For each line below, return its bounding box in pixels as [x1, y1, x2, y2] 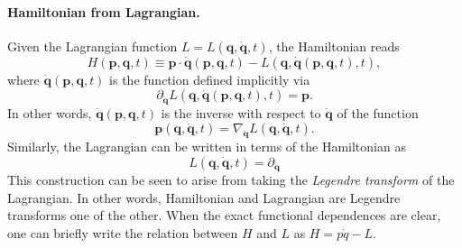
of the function [337, 103, 419, 122]
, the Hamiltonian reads [268, 36, 400, 55]
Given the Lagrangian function [7, 36, 178, 55]
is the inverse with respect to [161, 103, 321, 122]
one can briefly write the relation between [7, 224, 238, 243]
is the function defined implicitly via [109, 69, 310, 88]
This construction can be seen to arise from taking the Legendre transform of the [7, 170, 455, 189]
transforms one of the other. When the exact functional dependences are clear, [7, 206, 441, 225]
